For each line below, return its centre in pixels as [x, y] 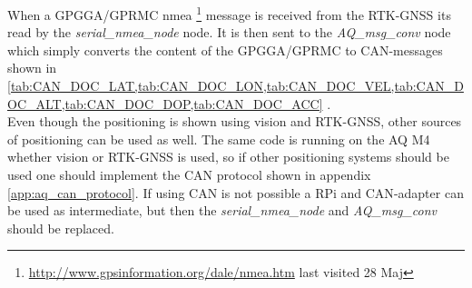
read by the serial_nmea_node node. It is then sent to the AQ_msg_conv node [229, 32]
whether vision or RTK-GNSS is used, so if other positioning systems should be [228, 157]
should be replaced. [61, 228]
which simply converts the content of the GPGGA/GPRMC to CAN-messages [225, 50]
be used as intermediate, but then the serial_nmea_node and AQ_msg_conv [222, 210]
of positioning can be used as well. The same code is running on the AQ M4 [219, 139]
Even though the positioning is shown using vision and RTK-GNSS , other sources [235, 121]
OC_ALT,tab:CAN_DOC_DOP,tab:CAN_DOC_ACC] [165, 103]
